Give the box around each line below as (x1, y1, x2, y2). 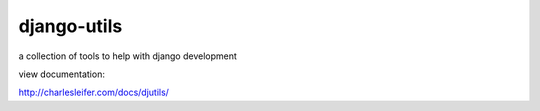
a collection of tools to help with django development (18, 50, 237, 62)
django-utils (18, 15, 123, 37)
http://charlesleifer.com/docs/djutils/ (18, 86, 170, 99)
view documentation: (18, 68, 105, 80)
